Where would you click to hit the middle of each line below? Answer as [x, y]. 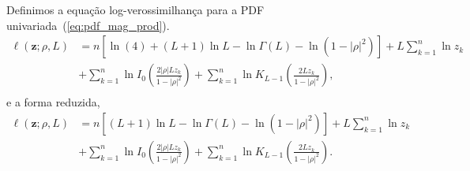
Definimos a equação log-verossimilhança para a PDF [135, 9]
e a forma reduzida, [53, 102]
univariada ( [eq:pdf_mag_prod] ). [88, 25]
